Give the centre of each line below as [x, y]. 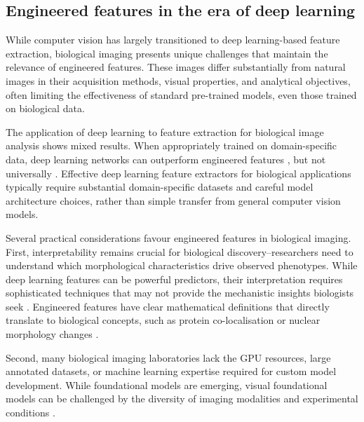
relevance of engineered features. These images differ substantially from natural [176, 67]
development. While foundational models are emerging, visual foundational [167, 384]
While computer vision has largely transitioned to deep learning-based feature [173, 40]
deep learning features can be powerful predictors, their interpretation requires [174, 279]
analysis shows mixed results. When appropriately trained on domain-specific [171, 145]
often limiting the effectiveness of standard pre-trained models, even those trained [181, 94]
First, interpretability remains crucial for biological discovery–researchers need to [180, 251]
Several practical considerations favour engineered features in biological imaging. [178, 237]
